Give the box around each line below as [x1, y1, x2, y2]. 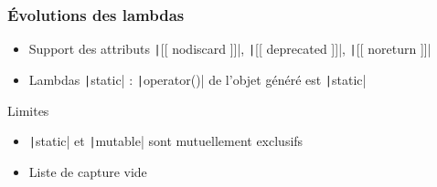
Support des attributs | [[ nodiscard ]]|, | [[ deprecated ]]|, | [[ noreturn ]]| [28, 39, 432, 58]
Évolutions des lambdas [7, 3, 185, 26]
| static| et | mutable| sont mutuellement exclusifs [28, 131, 304, 151]
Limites [7, 100, 49, 119]
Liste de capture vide [28, 161, 147, 181]
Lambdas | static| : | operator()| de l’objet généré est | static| [28, 69, 367, 88]
